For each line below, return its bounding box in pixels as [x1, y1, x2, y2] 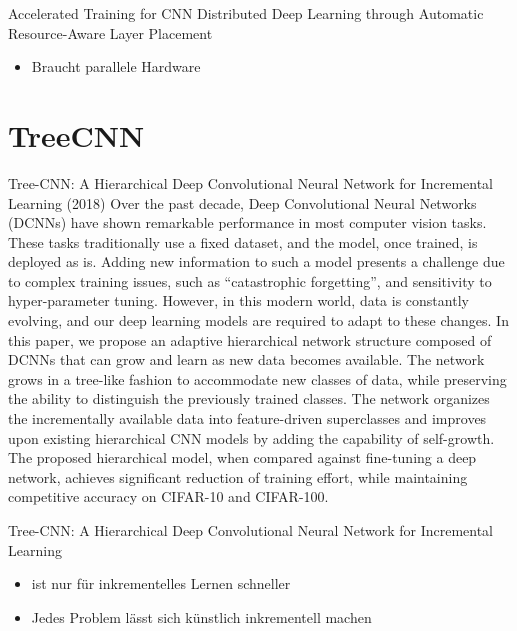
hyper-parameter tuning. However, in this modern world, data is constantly [8, 290, 469, 311]
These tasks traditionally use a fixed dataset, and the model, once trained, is [8, 231, 478, 252]
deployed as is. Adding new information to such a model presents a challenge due [8, 251, 505, 272]
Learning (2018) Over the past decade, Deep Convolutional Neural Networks [8, 192, 477, 213]
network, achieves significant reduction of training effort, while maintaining [8, 466, 468, 487]
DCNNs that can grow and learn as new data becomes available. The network [8, 349, 485, 370]
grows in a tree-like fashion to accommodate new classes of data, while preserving [8, 368, 507, 389]
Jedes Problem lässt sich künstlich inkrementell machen [31, 606, 372, 627]
